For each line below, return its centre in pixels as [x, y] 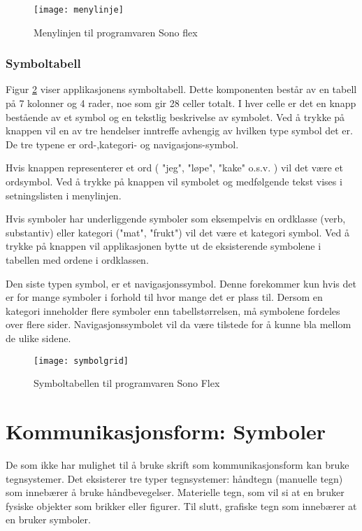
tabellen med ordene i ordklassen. [77, 260]
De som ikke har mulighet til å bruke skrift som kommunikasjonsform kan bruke [178, 464]
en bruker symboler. [48, 519]
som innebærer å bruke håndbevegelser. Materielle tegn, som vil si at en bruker [175, 492]
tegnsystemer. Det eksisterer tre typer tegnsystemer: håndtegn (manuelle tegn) [174, 478]
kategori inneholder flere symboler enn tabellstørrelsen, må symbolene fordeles [173, 310]
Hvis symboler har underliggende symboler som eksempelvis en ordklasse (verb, [176, 219]
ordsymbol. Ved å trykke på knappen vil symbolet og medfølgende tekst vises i [174, 182]
